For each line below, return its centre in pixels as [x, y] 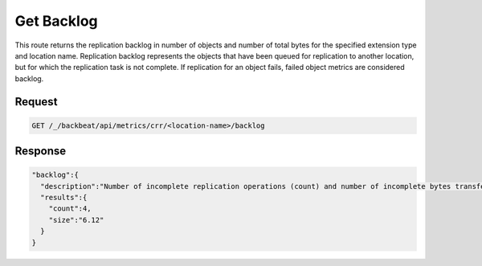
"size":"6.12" [76, 220]
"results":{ [64, 198]
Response [41, 151]
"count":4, [70, 209]
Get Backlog [56, 21]
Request [36, 102]
